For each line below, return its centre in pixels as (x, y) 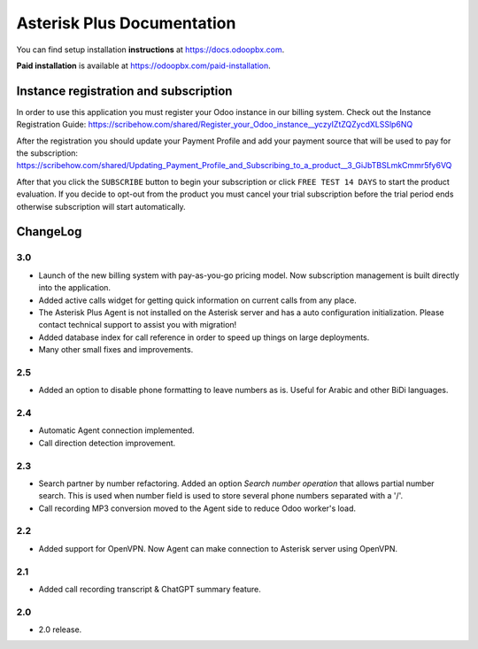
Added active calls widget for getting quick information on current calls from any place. (198, 300)
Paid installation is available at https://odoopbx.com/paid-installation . (143, 66)
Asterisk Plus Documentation (126, 23)
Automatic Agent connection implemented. (116, 430)
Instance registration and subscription (124, 91)
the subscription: (47, 153)
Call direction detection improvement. (107, 443)
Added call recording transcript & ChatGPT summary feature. (150, 589)
